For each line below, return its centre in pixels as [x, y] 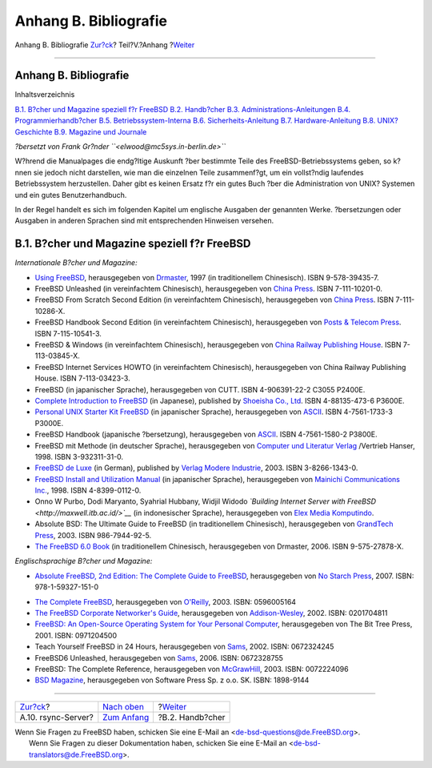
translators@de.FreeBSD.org [76, 754]
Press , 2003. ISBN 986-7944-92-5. [93, 535]
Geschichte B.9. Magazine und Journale [81, 131]
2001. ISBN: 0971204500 [76, 635]
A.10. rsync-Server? [56, 717]
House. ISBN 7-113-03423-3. [83, 378]
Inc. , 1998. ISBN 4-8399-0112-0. [88, 491]
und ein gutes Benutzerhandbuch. [71, 195]
